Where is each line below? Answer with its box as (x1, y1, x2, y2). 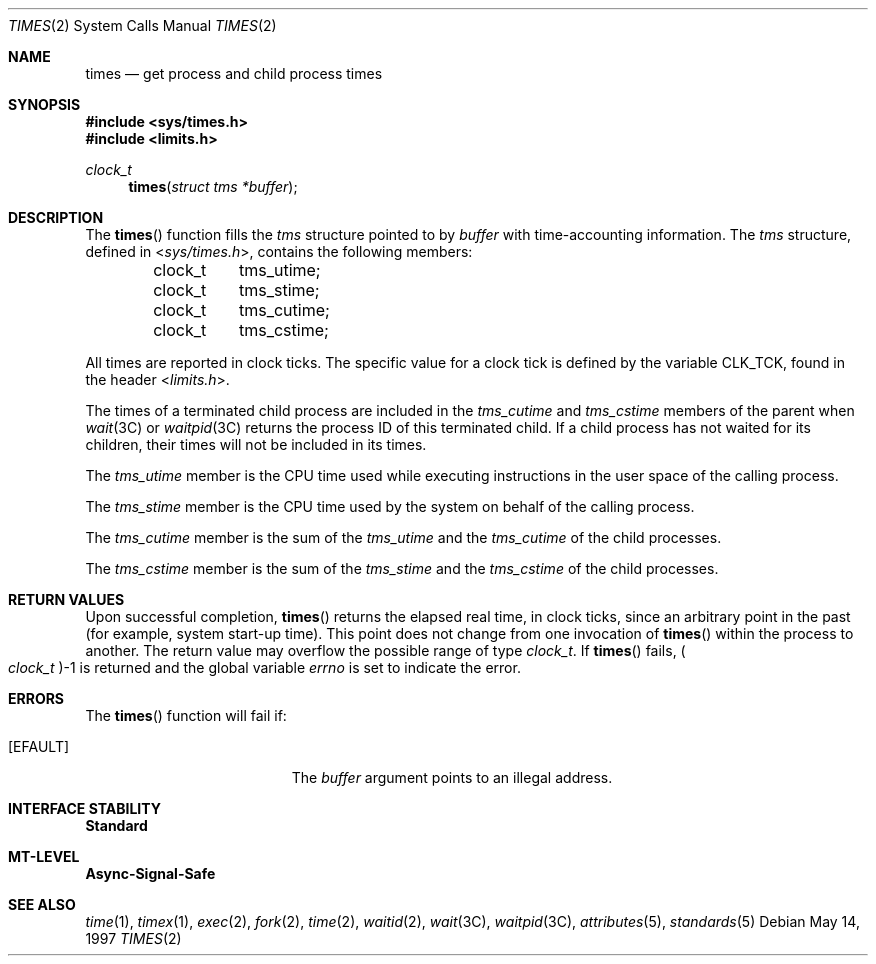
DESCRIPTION (8, 209, 104, 226)
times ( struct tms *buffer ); (128, 178, 298, 195)
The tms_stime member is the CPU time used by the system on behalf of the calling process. (85, 498, 695, 515)
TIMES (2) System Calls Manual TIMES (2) (8, 17, 277, 34)
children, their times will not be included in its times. (85, 436, 427, 453)
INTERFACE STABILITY (8, 800, 161, 817)
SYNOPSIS (8, 96, 81, 113)
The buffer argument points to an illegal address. (291, 769, 613, 786)
